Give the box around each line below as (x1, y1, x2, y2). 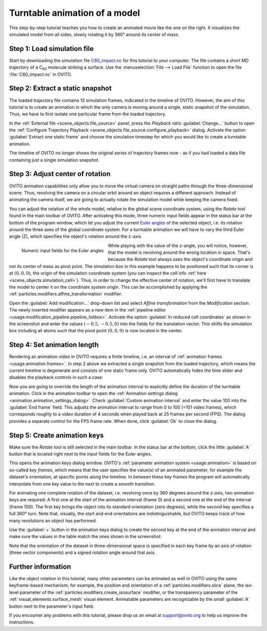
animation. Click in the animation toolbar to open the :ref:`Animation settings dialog (9, 391, 178, 397)
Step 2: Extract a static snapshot (9, 84, 112, 92)
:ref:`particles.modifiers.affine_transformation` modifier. (9, 291, 122, 297)
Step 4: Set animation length (9, 341, 99, 349)
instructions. (9, 619, 35, 625)
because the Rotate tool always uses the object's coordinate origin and (108, 256, 253, 262)
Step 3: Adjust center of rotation (9, 170, 111, 178)
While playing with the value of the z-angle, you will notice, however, (108, 242, 248, 248)
